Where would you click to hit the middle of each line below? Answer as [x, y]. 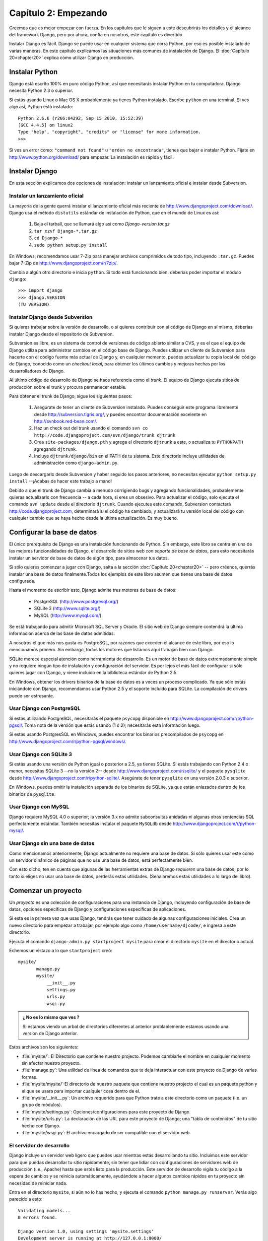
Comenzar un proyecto [45, 890]
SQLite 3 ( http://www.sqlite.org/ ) [67, 609]
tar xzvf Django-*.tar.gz [66, 231]
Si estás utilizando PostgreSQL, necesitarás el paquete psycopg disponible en [89, 718]
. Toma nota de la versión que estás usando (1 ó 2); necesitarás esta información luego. [111, 725]
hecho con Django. [41, 1126]
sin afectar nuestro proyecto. [51, 1063]
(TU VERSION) [34, 305]
